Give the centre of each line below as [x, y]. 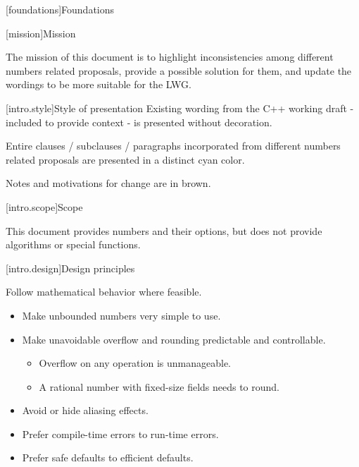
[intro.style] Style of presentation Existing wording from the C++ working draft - [180, 108]
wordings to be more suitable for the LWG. [99, 84]
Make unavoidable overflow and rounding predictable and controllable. [174, 339]
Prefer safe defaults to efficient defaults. [108, 457]
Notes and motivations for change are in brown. [108, 183]
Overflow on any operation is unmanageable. [135, 363]
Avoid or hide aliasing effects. [85, 410]
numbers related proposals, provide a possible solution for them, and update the [179, 70]
